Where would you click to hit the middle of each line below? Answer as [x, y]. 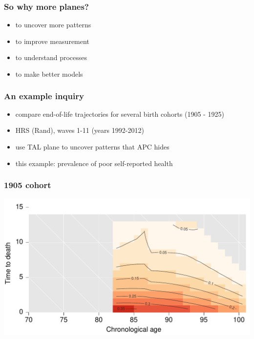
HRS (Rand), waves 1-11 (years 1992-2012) [80, 130]
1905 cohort [28, 185]
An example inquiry [44, 95]
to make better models [49, 74]
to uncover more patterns [53, 25]
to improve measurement [52, 41]
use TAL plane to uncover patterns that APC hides [92, 147]
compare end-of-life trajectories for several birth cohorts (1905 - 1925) [120, 114]
